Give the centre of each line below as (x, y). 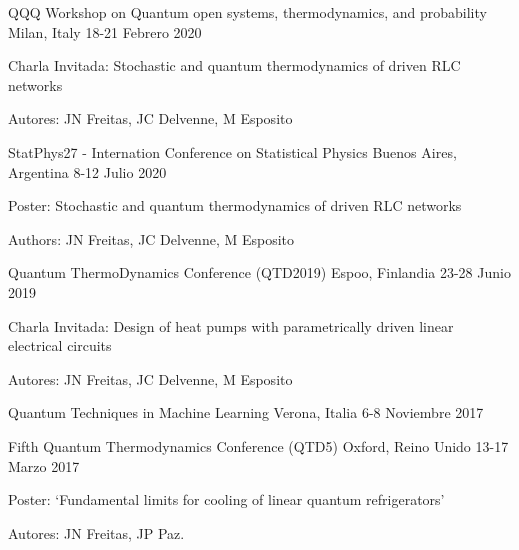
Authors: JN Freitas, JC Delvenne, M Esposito (151, 238)
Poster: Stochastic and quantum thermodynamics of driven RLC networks (235, 205)
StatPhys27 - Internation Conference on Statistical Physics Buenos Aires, (232, 151)
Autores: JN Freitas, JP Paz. (96, 532)
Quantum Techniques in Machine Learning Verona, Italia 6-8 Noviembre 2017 (246, 412)
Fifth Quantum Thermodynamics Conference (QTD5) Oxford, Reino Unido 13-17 (258, 445)
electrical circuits (60, 345)
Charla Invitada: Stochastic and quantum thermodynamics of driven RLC (234, 65)
